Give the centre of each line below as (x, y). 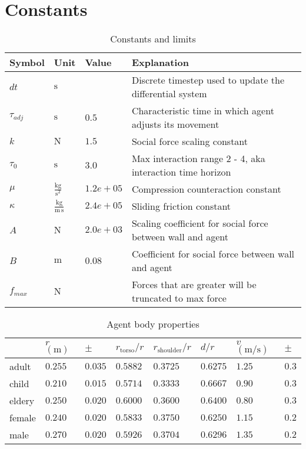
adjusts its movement (175, 124)
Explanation (160, 62)
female (23, 418)
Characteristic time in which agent (203, 111)
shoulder (169, 351)
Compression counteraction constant (206, 189)
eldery (22, 401)
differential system (169, 94)
